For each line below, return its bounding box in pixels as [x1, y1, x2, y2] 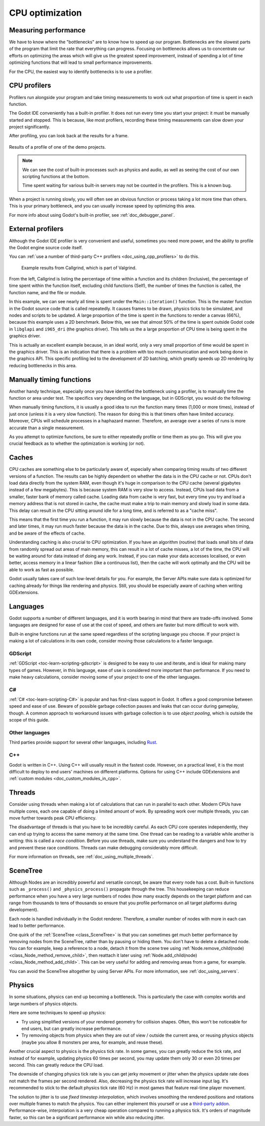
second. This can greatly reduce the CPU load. [9, 1062, 104, 1068]
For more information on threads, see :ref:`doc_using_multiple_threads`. [9, 853, 154, 859]
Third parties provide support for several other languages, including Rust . [9, 740, 158, 745]
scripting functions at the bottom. [22, 174, 90, 179]
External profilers [9, 225, 64, 233]
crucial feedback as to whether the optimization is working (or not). [9, 440, 145, 446]
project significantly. [9, 124, 51, 130]
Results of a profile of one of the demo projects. [9, 144, 106, 150]
